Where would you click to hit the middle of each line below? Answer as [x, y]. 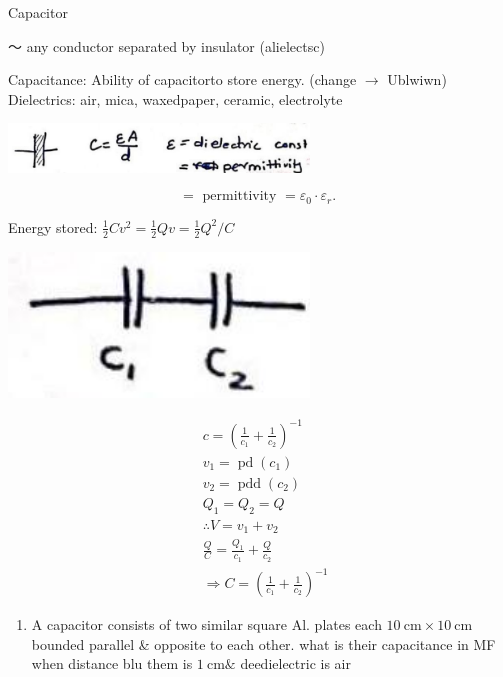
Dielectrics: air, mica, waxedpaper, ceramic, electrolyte [175, 98]
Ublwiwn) [417, 79]
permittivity [239, 196]
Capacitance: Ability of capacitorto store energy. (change [182, 79]
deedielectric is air [295, 663]
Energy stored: [53, 226]
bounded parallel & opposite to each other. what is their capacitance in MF [263, 643]
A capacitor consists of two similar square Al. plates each [206, 624]
